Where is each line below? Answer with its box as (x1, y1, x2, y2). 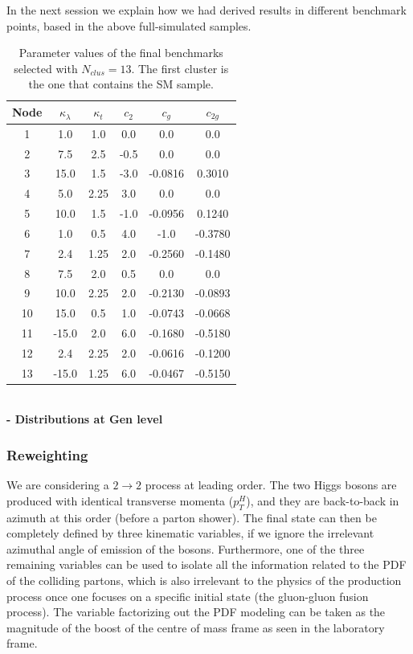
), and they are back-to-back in (246, 492, 399, 509)
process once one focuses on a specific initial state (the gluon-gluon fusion (6, 587, 369, 604)
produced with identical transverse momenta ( (6, 492, 234, 509)
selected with (14, 59, 78, 76)
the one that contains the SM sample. (28, 76, 214, 92)
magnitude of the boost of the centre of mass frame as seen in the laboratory (6, 619, 385, 636)
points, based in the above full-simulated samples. (6, 17, 251, 34)
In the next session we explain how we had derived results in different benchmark (6, 2, 407, 18)
